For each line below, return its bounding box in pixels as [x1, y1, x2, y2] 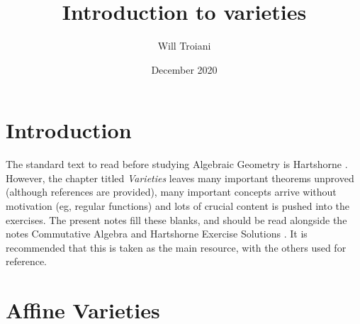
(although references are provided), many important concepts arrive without [6, 184, 337, 199]
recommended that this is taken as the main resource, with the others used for [6, 240, 347, 255]
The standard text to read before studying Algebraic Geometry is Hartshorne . [6, 157, 348, 172]
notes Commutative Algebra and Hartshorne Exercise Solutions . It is [6, 226, 308, 241]
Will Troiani [157, 38, 211, 53]
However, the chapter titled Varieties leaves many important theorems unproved [6, 170, 354, 185]
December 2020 [151, 62, 218, 77]
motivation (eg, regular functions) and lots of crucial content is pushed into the [6, 199, 350, 213]
